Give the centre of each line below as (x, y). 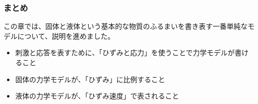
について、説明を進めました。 (66, 36)
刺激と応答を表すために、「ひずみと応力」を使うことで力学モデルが (125, 52)
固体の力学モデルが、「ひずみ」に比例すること (90, 79)
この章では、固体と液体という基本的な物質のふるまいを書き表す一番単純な (126, 26)
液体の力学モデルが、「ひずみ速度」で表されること (97, 96)
